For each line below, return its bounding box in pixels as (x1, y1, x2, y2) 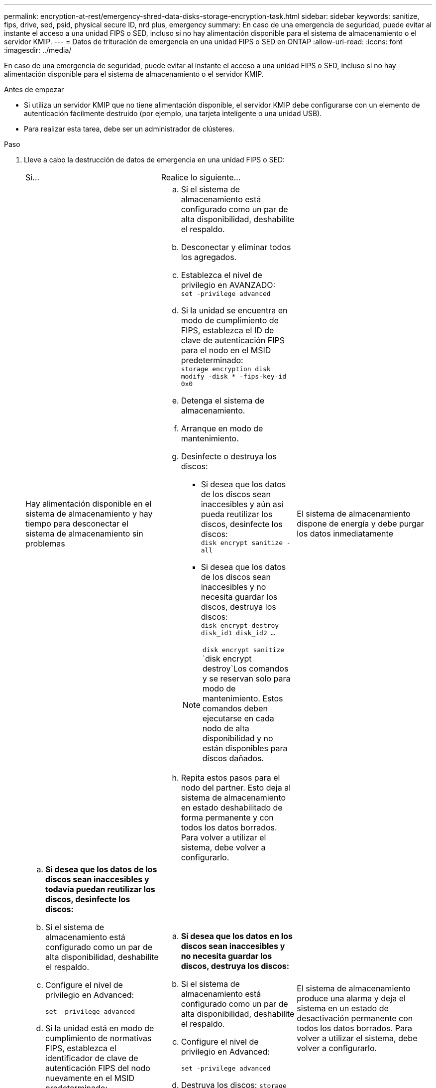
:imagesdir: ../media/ (4, 46, 72, 54)
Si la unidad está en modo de (45, 1023, 154, 1033)
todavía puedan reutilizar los (45, 884, 155, 894)
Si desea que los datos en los (181, 931, 293, 941)
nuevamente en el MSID (45, 1073, 135, 1083)
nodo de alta (202, 723, 249, 733)
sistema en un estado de (297, 1003, 389, 1013)
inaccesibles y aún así (201, 499, 284, 509)
